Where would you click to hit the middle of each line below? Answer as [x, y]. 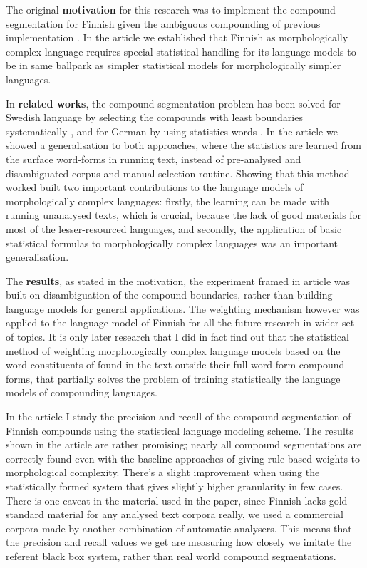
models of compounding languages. [82, 392]
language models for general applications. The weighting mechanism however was [183, 308]
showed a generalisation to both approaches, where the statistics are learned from [183, 145]
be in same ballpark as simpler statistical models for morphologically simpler [174, 65]
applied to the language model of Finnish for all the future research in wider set [180, 322]
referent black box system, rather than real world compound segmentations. [171, 556]
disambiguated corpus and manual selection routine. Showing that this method [178, 173]
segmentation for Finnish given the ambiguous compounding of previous [163, 23]
